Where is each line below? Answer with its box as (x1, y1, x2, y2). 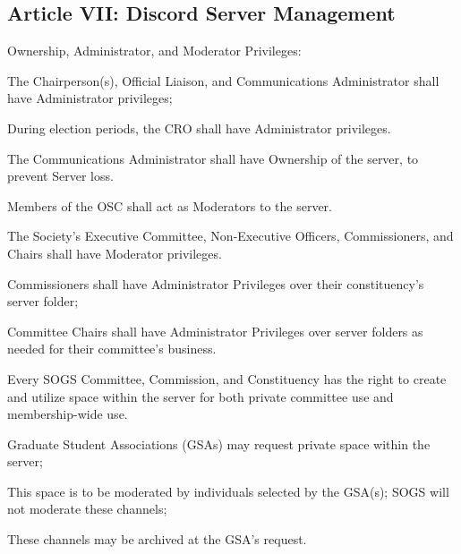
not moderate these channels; (7, 499, 167, 518)
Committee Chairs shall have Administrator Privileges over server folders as (7, 321, 423, 340)
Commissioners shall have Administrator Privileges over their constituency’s (7, 274, 424, 293)
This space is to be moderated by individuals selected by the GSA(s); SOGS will (7, 482, 449, 500)
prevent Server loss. (7, 166, 114, 185)
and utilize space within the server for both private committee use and (7, 387, 394, 405)
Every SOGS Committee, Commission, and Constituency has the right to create (7, 369, 447, 388)
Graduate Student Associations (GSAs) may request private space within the (7, 434, 431, 453)
